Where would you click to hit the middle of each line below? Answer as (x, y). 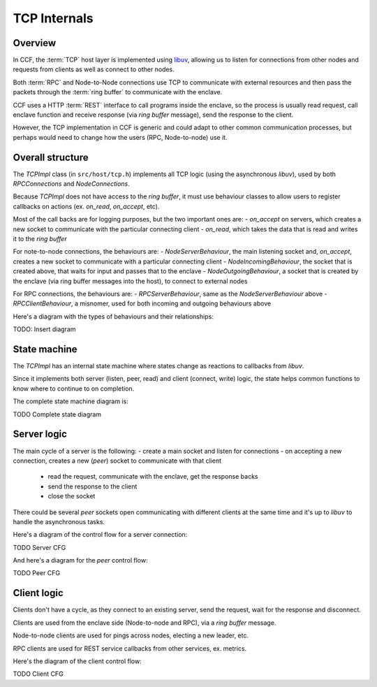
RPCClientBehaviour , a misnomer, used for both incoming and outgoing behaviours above (142, 303)
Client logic (38, 593)
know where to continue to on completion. (74, 389)
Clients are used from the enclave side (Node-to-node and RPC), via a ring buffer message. (145, 623)
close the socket (72, 496)
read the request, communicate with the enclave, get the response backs (153, 477)
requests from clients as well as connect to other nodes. (94, 69)
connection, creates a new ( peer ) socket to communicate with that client (117, 461)
